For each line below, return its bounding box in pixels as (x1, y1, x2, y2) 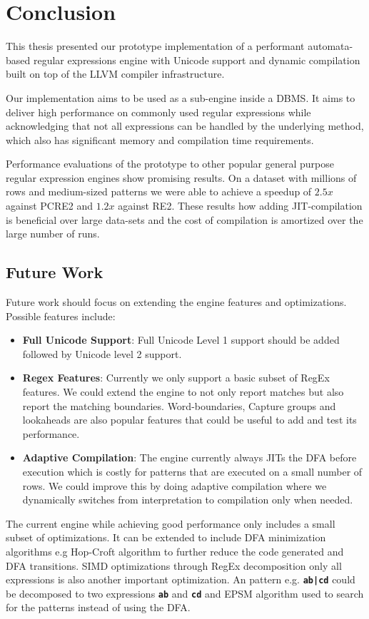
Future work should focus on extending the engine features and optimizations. (6, 295, 347, 309)
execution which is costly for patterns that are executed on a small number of (22, 464, 363, 479)
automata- (308, 39, 353, 53)
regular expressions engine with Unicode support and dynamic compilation (33, 52, 360, 67)
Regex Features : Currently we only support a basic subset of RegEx (22, 370, 330, 385)
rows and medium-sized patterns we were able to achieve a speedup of (6, 184, 312, 199)
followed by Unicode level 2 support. (22, 346, 182, 361)
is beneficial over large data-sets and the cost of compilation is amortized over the (6, 212, 363, 227)
